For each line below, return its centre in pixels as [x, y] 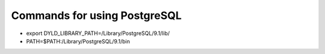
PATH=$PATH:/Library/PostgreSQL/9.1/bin [78, 41]
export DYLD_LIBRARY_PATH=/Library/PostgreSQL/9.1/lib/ [98, 33]
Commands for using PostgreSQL [96, 15]
